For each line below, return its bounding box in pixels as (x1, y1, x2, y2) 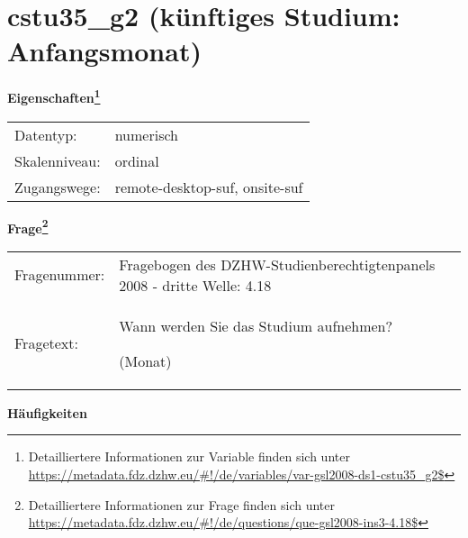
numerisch (114, 123, 178, 145)
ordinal (114, 150, 159, 171)
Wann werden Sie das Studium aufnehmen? (119, 315, 393, 336)
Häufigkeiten (7, 403, 87, 422)
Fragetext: (14, 333, 78, 354)
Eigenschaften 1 (7, 86, 101, 106)
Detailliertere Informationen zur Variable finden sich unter (28, 447, 350, 466)
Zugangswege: (14, 176, 101, 197)
